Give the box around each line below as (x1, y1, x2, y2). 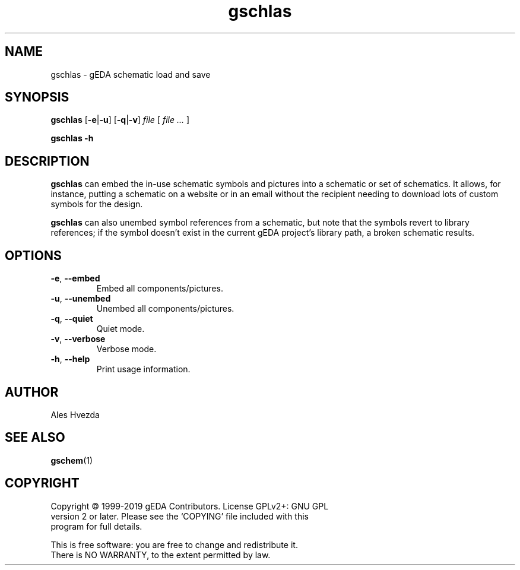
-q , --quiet (50, 313, 93, 324)
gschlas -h (50, 133, 94, 144)
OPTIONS (5, 248, 62, 263)
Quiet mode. (96, 324, 145, 334)
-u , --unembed (50, 293, 111, 304)
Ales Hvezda (50, 409, 100, 420)
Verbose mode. (96, 344, 157, 354)
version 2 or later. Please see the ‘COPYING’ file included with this (50, 511, 309, 521)
